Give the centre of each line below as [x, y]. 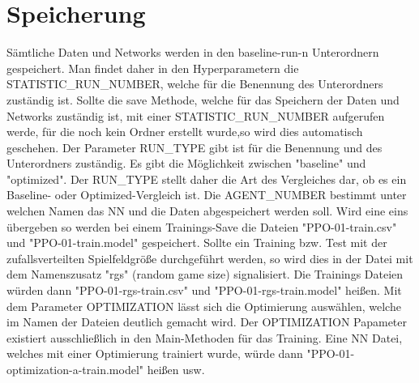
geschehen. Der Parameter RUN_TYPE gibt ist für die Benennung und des [195, 147]
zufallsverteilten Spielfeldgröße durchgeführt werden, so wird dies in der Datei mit [210, 258]
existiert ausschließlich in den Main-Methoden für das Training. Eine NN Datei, [205, 337]
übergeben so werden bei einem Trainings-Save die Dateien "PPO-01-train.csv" [202, 226]
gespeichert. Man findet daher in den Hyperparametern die [153, 68]
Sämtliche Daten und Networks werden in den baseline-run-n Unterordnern [193, 52]
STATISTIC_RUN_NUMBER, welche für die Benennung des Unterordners [195, 84]
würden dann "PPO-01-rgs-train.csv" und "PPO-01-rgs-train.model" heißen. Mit [204, 290]
